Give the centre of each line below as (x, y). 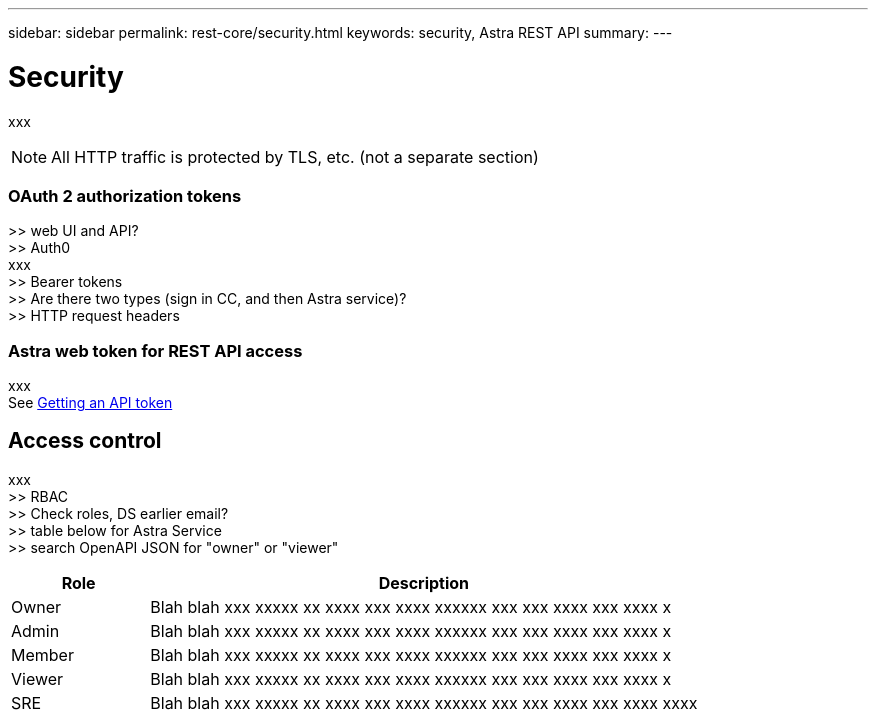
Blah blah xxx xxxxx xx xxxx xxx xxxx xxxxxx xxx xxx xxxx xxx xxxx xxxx (424, 702)
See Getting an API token (90, 402)
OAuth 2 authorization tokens (125, 195)
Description (424, 582)
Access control (85, 441)
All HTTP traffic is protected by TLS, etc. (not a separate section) (295, 156)
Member (42, 654)
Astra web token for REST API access (155, 350)
